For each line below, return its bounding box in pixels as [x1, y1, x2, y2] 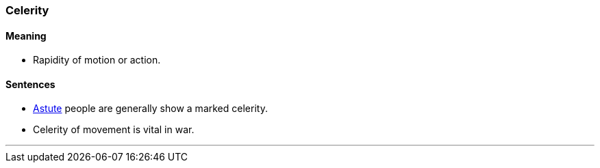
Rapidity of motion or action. [33, 54, 161, 66]
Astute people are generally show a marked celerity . [33, 102, 268, 115]
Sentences [5, 78, 55, 90]
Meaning [5, 29, 47, 42]
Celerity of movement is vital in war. [33, 124, 195, 136]
